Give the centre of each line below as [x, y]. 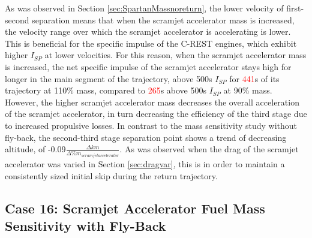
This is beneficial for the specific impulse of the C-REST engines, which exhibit [151, 43]
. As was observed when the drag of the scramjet [209, 149]
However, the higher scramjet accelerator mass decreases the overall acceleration [152, 102]
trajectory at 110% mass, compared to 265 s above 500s [106, 90]
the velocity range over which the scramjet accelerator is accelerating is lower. [148, 31]
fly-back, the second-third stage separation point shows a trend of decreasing [146, 137]
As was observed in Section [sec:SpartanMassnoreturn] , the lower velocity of [144, 8]
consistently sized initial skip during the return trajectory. [111, 175]
